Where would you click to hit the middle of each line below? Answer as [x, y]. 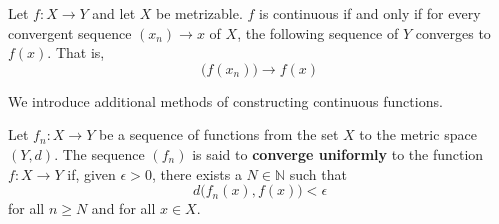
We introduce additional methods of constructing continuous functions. [225, 100]
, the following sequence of [318, 32]
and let [114, 13]
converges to [453, 32]
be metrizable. [199, 13]
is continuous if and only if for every [369, 13]
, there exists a [196, 173]
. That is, [76, 52]
